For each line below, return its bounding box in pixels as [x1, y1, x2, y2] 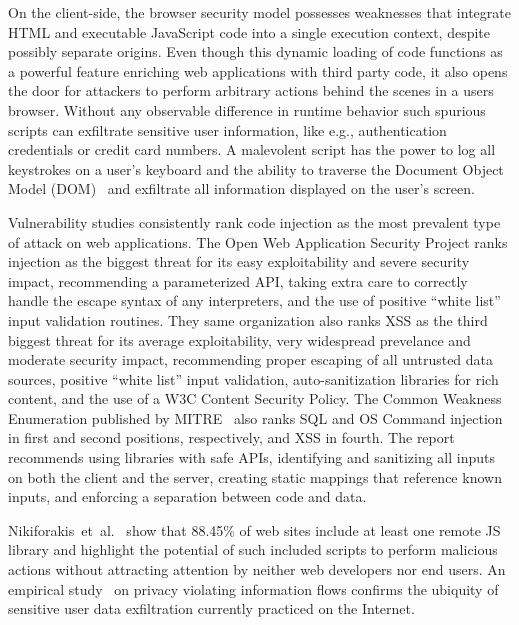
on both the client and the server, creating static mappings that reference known [8, 466, 502, 487]
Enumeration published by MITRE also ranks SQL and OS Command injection [8, 407, 503, 428]
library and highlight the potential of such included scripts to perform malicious [8, 539, 498, 560]
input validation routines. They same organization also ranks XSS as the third [8, 309, 488, 330]
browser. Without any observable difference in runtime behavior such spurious [8, 99, 486, 120]
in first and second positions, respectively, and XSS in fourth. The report [8, 427, 455, 448]
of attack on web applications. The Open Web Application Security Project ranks [8, 231, 508, 252]
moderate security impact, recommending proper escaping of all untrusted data [8, 349, 494, 370]
